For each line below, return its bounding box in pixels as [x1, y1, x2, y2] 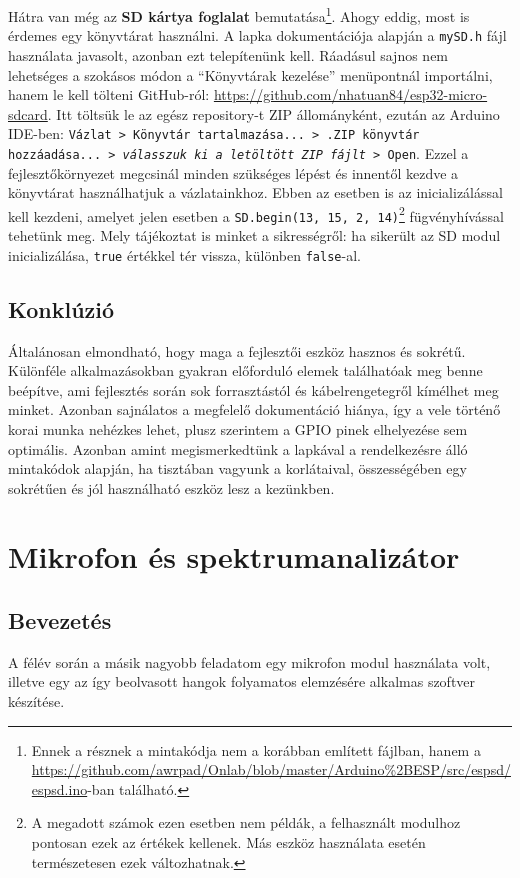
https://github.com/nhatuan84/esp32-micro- [213, 84, 488, 105]
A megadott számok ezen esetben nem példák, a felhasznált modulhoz [31, 812, 461, 833]
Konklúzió [8, 293, 115, 324]
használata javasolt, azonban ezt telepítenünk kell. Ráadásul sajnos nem [8, 44, 449, 65]
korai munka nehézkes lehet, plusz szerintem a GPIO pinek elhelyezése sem [8, 418, 468, 439]
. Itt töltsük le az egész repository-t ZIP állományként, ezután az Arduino [47, 103, 500, 124]
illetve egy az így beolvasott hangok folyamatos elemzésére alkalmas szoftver [8, 671, 476, 692]
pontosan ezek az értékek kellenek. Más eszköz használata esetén [31, 832, 426, 853]
